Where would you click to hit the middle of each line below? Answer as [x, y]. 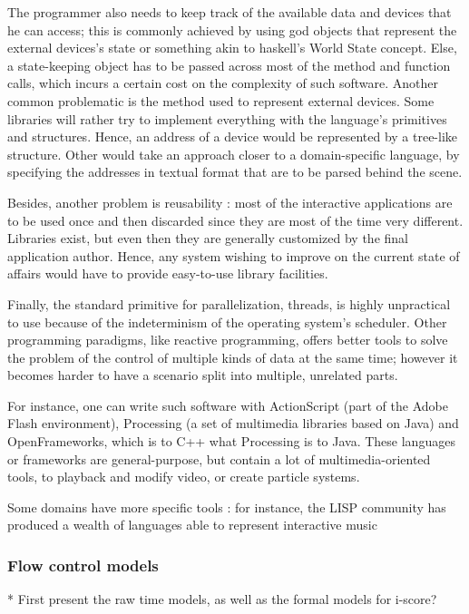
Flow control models [83, 565]
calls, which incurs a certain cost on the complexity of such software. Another [223, 83]
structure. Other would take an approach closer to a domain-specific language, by [234, 154]
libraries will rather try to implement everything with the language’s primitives [227, 118]
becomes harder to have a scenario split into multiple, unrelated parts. [203, 375]
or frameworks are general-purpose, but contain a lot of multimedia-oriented [219, 458]
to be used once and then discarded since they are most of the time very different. [235, 220]
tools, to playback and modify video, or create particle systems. [184, 477]
